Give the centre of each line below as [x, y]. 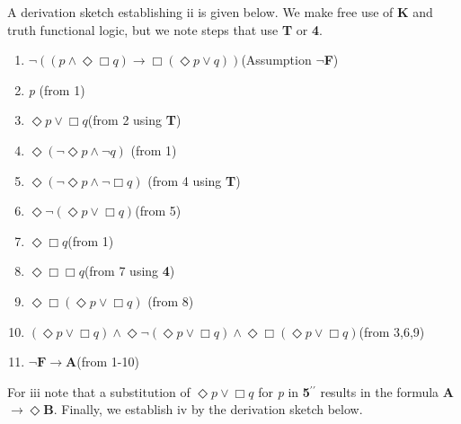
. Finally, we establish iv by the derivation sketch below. [208, 409]
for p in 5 [284, 391]
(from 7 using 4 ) [129, 271]
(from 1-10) [108, 362]
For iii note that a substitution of [99, 391]
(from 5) [158, 211]
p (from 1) [57, 89]
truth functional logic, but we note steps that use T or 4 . [165, 29]
